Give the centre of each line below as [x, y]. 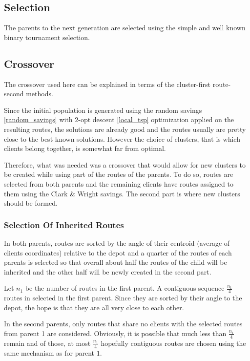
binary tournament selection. [47, 37]
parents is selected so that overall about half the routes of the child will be [115, 262]
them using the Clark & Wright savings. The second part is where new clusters [122, 193]
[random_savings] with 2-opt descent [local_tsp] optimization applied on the [119, 119]
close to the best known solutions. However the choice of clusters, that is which [122, 138]
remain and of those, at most [47, 343]
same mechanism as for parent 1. [53, 352]
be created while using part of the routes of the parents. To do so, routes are [119, 174]
